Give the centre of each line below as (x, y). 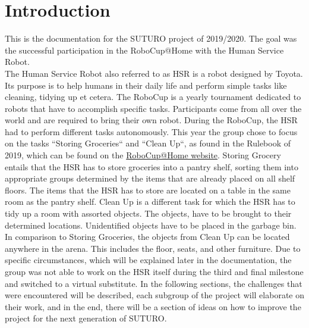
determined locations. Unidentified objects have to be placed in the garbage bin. (151, 225)
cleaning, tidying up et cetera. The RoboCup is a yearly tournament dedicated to (153, 97)
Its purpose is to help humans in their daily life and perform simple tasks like (146, 85)
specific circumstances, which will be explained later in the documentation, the (148, 260)
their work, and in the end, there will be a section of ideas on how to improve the (153, 306)
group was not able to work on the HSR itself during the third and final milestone (154, 271)
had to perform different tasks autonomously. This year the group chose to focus (151, 131)
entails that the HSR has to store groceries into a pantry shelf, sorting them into (152, 166)
